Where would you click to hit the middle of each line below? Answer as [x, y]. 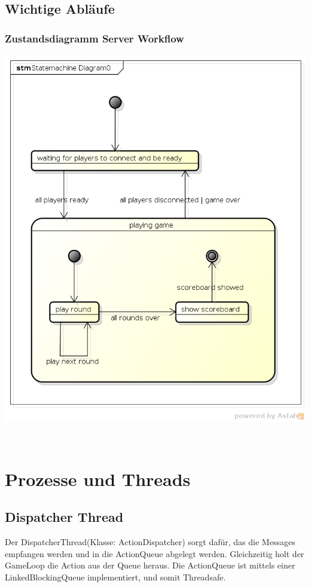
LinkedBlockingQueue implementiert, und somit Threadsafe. [115, 577]
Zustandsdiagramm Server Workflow [94, 38]
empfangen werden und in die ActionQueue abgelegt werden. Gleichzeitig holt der [155, 553]
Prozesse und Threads [98, 479]
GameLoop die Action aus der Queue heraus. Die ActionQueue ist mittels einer [150, 565]
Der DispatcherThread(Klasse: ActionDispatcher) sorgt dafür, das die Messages [150, 542]
